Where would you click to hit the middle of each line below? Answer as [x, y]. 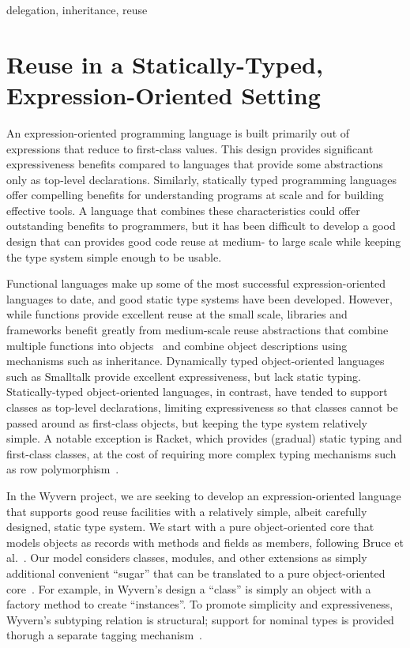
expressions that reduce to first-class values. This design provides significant [190, 148]
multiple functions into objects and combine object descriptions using [177, 345]
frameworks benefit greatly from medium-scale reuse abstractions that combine [197, 330]
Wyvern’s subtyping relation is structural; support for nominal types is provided [200, 619]
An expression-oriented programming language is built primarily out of [178, 132]
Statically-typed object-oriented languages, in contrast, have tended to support [197, 392]
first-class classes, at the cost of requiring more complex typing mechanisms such [201, 453]
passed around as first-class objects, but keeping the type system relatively [187, 422]
